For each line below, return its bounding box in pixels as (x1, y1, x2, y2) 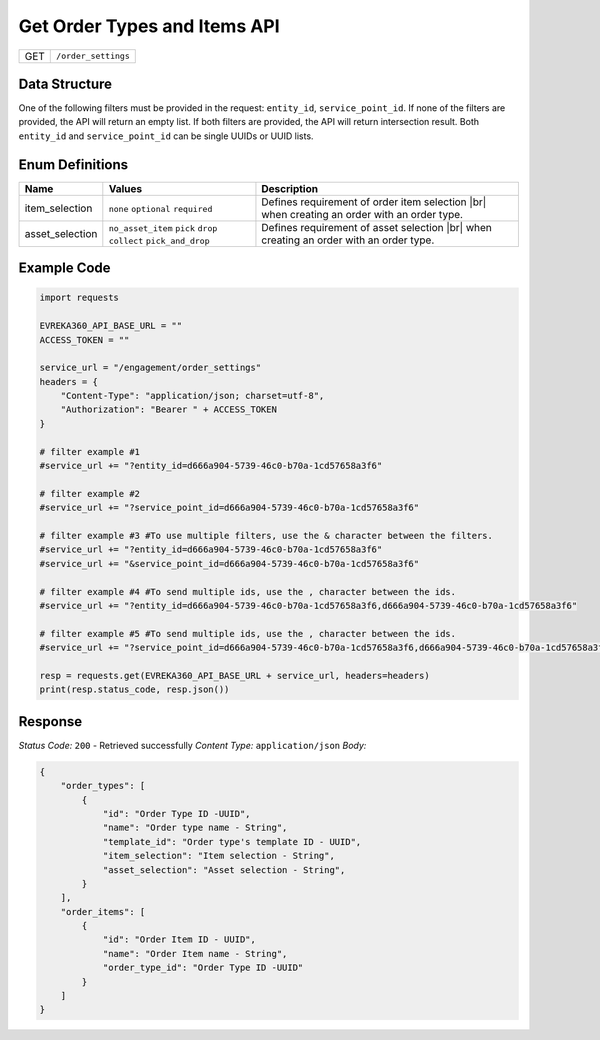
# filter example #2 (39, 488, 140, 499)
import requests (39, 292, 120, 304)
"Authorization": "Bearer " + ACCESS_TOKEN (60, 404, 277, 415)
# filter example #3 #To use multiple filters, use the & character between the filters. (39, 530, 494, 541)
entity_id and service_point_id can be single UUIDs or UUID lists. (18, 130, 314, 142)
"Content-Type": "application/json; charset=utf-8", (60, 390, 325, 402)
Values (108, 181, 143, 195)
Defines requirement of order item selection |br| (261, 195, 487, 209)
